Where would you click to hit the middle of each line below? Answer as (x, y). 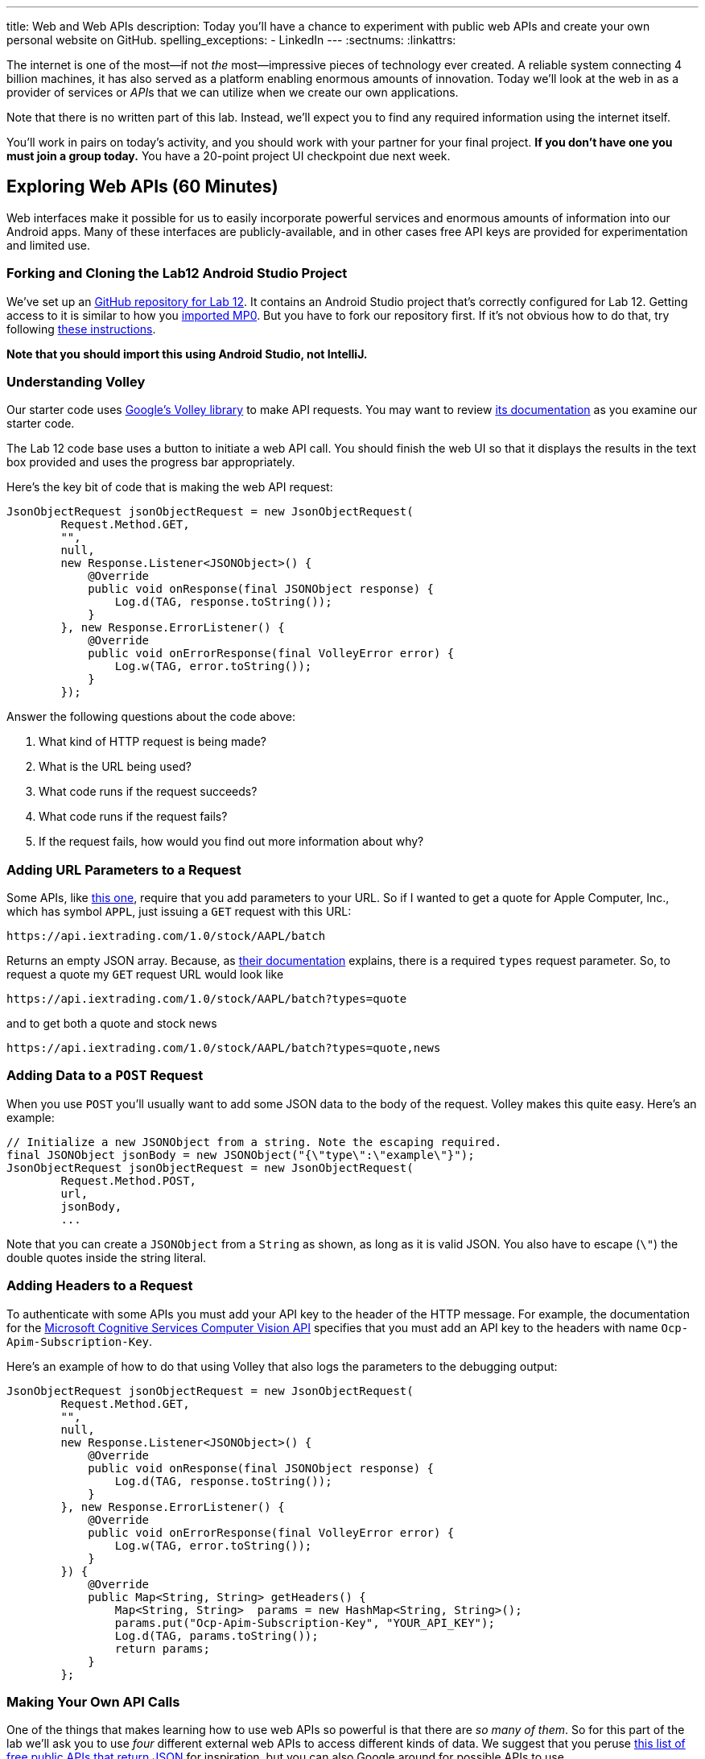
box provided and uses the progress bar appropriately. (151, 462)
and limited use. (49, 245)
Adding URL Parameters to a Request (124, 869)
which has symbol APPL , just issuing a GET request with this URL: (179, 912)
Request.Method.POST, (129, 1180)
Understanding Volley (76, 381)
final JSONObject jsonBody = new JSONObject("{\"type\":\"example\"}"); (241, 1155)
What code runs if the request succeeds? (148, 792)
